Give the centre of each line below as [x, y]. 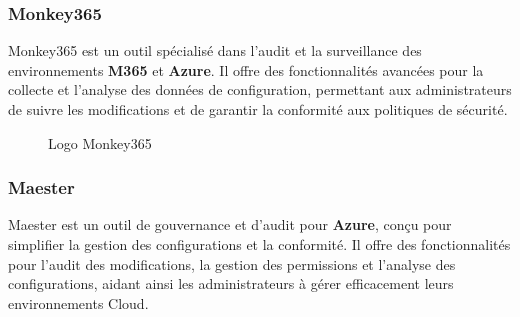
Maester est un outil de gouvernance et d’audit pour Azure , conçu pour [230, 224]
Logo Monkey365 [100, 142]
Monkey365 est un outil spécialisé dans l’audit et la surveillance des [215, 50]
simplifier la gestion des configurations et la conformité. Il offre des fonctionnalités [259, 244]
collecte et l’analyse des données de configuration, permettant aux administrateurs [260, 89]
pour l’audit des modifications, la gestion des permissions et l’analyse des [232, 263]
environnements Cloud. [78, 302]
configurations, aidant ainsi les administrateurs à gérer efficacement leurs [231, 283]
